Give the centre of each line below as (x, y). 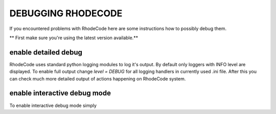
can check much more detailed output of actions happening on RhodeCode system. (98, 78)
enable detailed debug (46, 52)
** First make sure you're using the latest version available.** (74, 38)
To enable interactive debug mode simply (53, 105)
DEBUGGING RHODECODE (66, 13)
